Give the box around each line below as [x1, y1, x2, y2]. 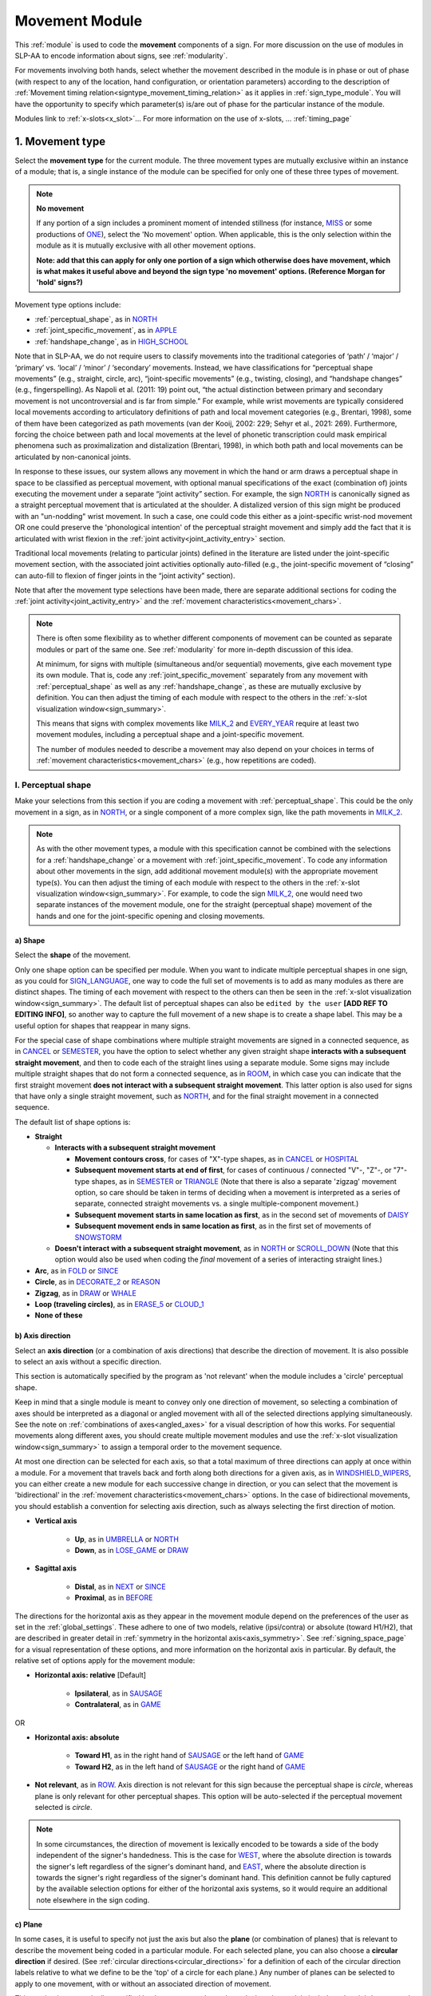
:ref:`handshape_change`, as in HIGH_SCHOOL [34, 336, 189, 347]
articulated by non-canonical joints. [14, 452, 132, 461]
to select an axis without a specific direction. [14, 1357, 162, 1367]
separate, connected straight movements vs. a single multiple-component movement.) [74, 1198, 359, 1209]
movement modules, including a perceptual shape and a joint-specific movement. [36, 730, 305, 739]
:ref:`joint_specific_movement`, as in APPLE [34, 326, 177, 335]
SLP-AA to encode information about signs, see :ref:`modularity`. [14, 50, 227, 60]
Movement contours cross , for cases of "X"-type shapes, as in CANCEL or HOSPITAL [74, 1154, 359, 1163]
